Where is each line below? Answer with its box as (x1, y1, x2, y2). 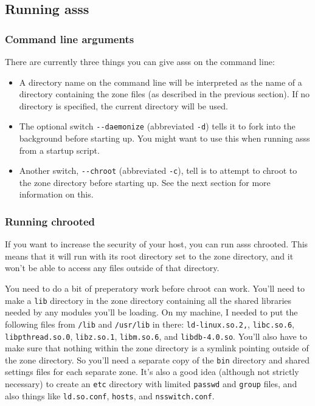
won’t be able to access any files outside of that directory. (5, 261, 220, 274)
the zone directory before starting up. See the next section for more (19, 176, 271, 188)
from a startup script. (19, 143, 100, 156)
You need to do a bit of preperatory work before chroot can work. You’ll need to (5, 282, 305, 295)
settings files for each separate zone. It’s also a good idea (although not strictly (5, 365, 299, 378)
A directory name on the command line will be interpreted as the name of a (19, 75, 302, 88)
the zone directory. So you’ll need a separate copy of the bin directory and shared (5, 353, 310, 366)
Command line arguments (5, 31, 134, 46)
